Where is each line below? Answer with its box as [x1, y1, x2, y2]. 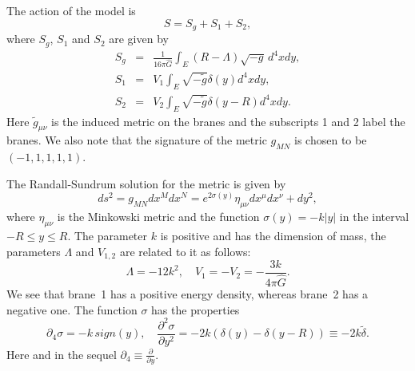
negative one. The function [6, 301, 138, 318]
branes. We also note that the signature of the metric [6, 132, 267, 148]
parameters [6, 243, 61, 259]
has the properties [151, 301, 240, 318]
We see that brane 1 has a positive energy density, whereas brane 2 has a [6, 286, 369, 302]
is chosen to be [294, 132, 367, 148]
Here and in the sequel [6, 345, 117, 362]
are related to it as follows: [119, 243, 251, 259]
